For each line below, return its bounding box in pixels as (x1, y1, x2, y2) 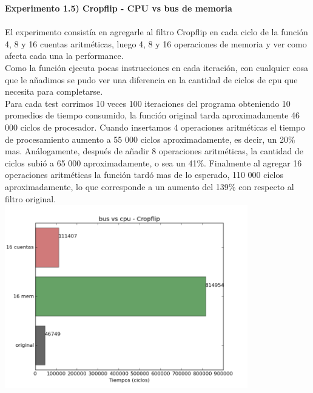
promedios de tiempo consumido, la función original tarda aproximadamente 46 (5, 109, 300, 121)
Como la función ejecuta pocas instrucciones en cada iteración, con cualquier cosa (5, 61, 309, 73)
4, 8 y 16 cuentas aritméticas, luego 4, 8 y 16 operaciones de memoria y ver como (5, 37, 307, 50)
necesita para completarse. (5, 85, 103, 98)
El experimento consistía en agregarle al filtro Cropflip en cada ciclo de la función (5, 26, 308, 38)
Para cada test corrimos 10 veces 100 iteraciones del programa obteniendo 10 (5, 97, 291, 109)
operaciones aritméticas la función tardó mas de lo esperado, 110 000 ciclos (5, 168, 284, 181)
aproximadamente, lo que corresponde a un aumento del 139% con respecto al (5, 180, 294, 193)
